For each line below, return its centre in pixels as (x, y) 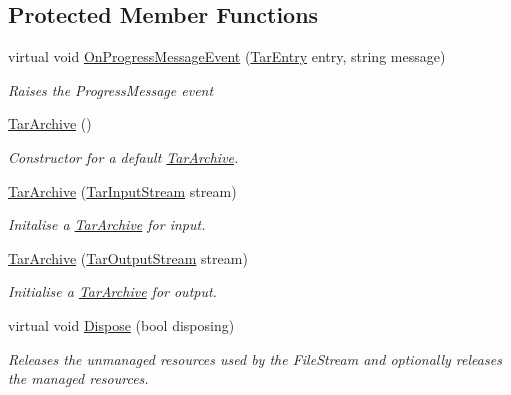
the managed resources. (78, 378)
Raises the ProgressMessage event (111, 89)
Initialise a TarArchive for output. (112, 291)
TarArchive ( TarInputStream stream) (122, 190)
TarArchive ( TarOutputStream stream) (128, 257)
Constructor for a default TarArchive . (123, 156)
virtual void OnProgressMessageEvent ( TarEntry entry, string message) (227, 56)
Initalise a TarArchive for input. (107, 224)
